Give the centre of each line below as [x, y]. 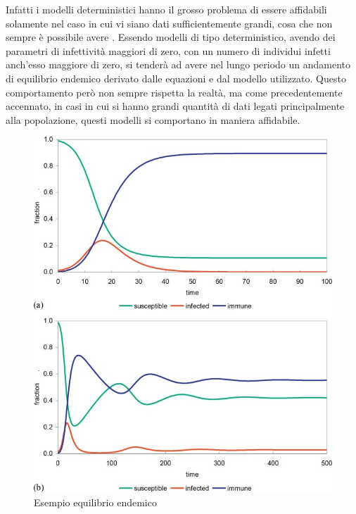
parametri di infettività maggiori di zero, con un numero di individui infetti [168, 50]
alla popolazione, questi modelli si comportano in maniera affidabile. [153, 119]
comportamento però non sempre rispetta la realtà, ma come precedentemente [174, 92]
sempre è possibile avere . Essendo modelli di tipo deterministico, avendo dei [171, 37]
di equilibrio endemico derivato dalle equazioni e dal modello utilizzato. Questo [176, 78]
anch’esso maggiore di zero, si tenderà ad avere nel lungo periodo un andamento [178, 64]
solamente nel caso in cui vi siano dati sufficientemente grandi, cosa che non [169, 23]
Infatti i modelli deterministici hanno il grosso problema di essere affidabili [166, 9]
